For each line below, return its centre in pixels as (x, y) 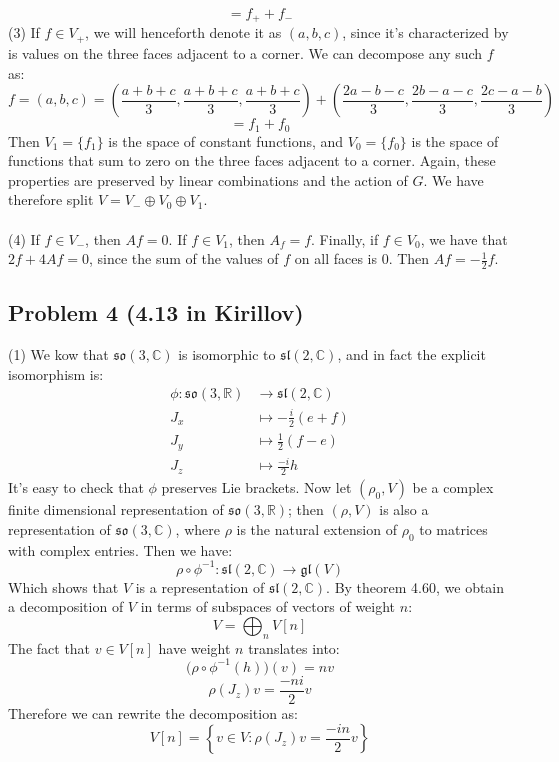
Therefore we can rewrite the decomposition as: (153, 712)
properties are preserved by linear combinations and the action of (208, 179)
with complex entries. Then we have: (120, 549)
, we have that (464, 238)
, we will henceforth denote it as (183, 32)
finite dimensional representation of (116, 509)
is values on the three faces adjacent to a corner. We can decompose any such (245, 52)
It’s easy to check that (76, 487)
